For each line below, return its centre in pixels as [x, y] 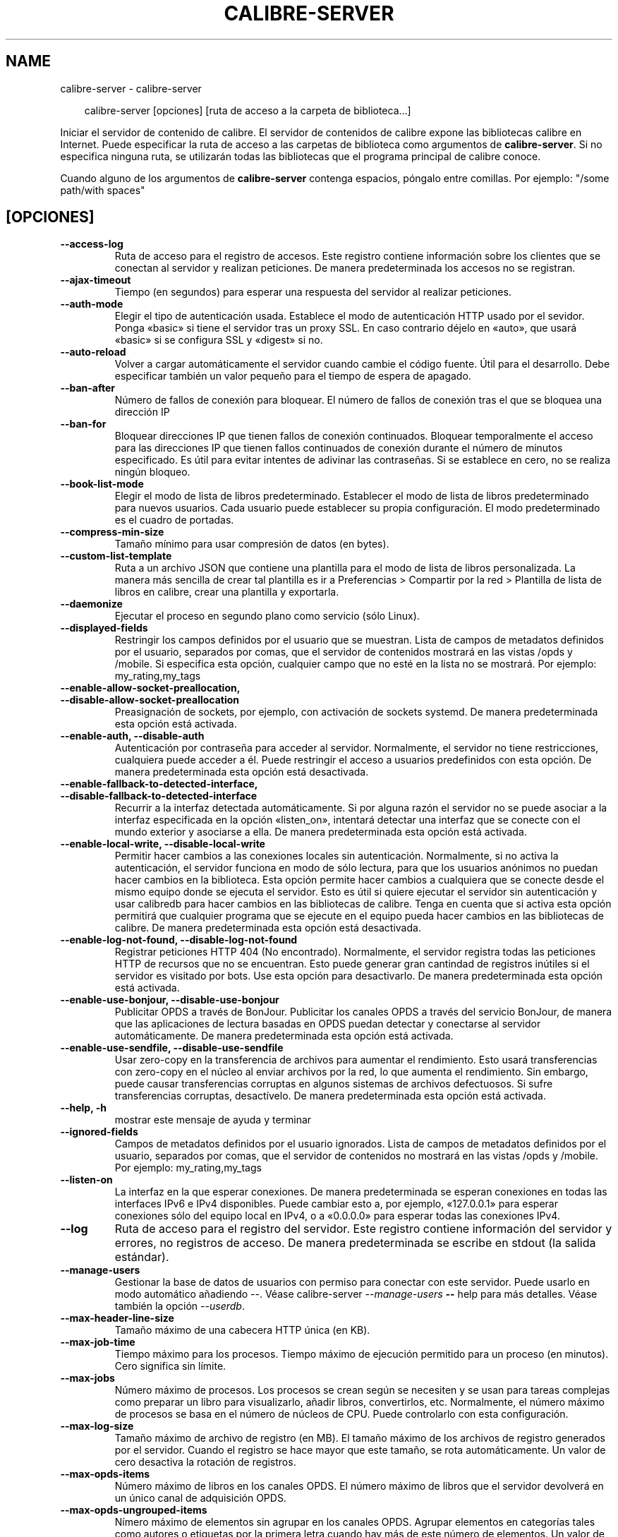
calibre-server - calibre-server [131, 88]
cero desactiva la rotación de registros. [205, 1462]
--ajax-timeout [96, 280]
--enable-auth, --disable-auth [132, 736]
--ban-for [83, 424]
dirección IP [142, 412]
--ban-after [88, 388]
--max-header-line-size [117, 1318]
